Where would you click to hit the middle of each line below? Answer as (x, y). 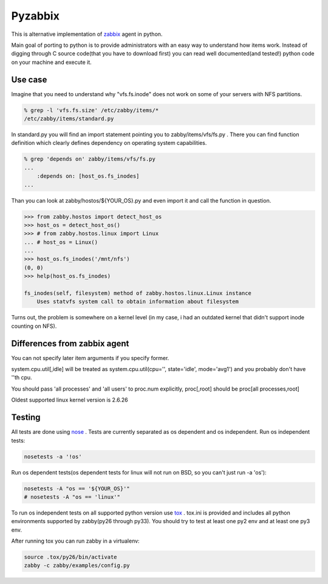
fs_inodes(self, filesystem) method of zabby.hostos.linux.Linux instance (138, 293)
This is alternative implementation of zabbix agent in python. (87, 34)
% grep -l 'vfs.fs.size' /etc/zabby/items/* (91, 110)
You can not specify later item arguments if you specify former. (90, 358)
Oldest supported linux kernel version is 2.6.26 (70, 400)
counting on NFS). (34, 326)
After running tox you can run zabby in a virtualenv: (75, 541)
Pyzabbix (36, 16)
